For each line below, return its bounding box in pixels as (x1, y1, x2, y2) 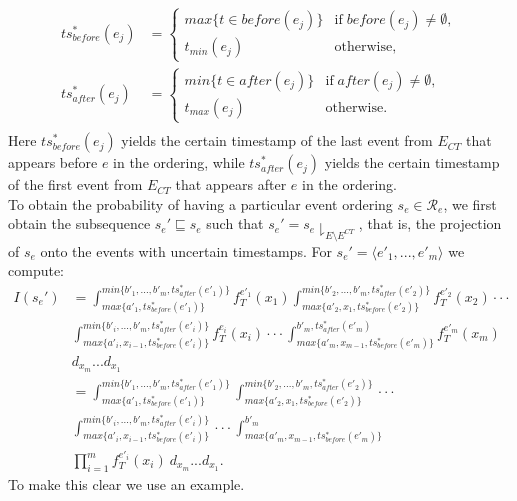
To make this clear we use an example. (8, 473, 245, 494)
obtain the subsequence (8, 213, 151, 234)
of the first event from (8, 174, 143, 195)
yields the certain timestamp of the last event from (121, 130, 433, 151)
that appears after (175, 174, 287, 195)
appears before (8, 152, 98, 173)
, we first (443, 193, 497, 214)
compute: (8, 260, 64, 281)
